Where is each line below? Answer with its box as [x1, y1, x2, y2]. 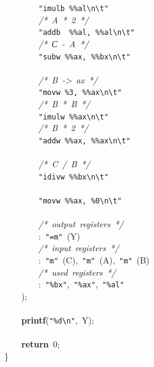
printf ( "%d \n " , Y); [21, 314, 94, 327]
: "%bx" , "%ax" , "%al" [38, 278, 125, 290]
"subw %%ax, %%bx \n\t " [38, 52, 131, 61]
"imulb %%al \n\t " [38, 4, 109, 13]
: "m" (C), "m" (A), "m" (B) [38, 254, 150, 267]
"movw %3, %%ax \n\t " [38, 88, 122, 97]
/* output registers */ [38, 218, 123, 230]
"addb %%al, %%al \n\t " [38, 28, 135, 37]
